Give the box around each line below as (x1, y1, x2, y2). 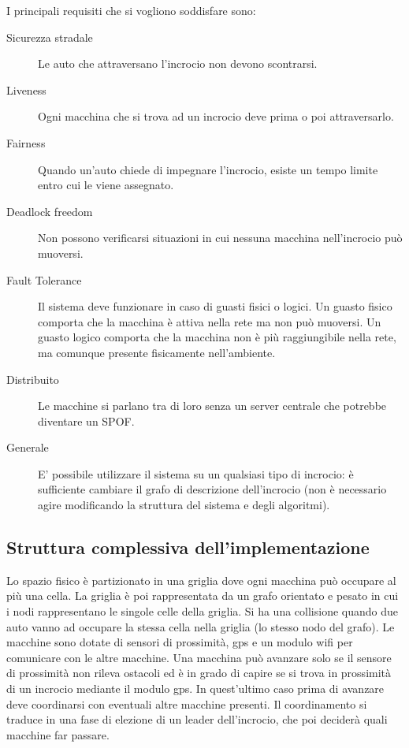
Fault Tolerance (6, 271, 82, 288)
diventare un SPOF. (38, 412, 135, 429)
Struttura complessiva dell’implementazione (6, 535, 370, 560)
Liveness (6, 81, 46, 98)
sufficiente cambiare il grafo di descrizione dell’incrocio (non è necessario (38, 481, 387, 497)
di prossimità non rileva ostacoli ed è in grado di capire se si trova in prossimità (6, 664, 392, 681)
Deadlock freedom (6, 203, 93, 219)
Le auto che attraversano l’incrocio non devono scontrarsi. (38, 55, 318, 72)
